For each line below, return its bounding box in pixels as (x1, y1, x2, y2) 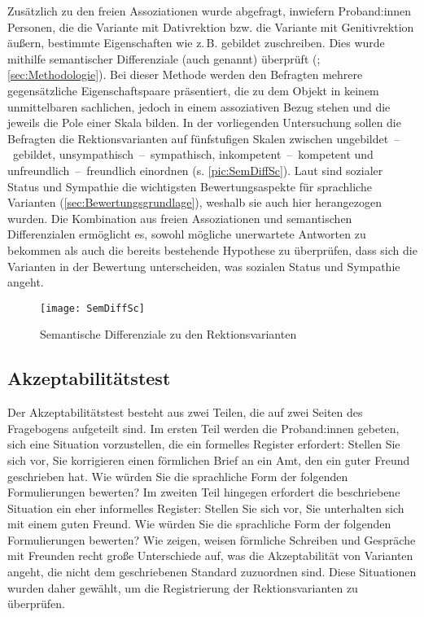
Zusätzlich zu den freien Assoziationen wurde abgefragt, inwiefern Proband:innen (7, 2, 412, 19)
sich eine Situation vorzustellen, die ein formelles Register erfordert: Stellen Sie (7, 435, 400, 453)
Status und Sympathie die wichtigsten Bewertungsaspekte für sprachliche (7, 177, 372, 195)
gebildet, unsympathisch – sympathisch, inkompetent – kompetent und (12, 146, 374, 163)
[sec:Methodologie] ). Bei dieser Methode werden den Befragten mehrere (7, 66, 363, 83)
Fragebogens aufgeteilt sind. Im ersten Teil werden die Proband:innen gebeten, (7, 419, 400, 436)
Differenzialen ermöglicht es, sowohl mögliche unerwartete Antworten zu (7, 225, 366, 243)
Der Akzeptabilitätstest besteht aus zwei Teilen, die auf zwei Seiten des (7, 404, 363, 421)
